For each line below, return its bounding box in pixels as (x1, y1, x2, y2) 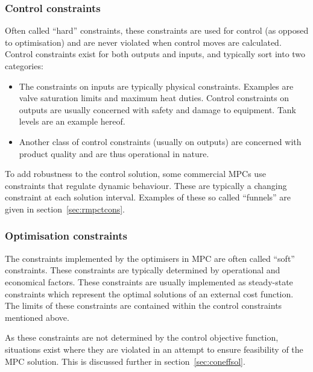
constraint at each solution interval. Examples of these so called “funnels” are (5, 191, 291, 203)
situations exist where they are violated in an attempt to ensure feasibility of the (5, 343, 303, 355)
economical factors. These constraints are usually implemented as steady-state (5, 275, 293, 288)
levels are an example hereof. (19, 115, 125, 128)
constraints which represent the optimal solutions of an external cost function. (5, 287, 294, 300)
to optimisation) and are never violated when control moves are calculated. (5, 36, 282, 48)
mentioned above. (5, 311, 69, 323)
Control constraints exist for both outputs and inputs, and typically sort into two (5, 48, 306, 60)
